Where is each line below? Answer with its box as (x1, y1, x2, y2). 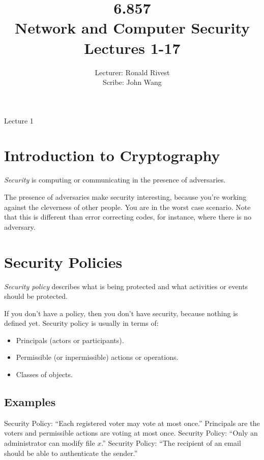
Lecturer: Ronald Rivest (95, 67, 170, 77)
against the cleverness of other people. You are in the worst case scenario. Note (4, 201, 251, 212)
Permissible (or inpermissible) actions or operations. (16, 352, 179, 362)
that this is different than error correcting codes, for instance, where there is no (4, 211, 252, 222)
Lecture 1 (4, 115, 34, 126)
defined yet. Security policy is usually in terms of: (4, 318, 159, 328)
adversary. (4, 221, 36, 232)
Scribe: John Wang (103, 77, 162, 87)
